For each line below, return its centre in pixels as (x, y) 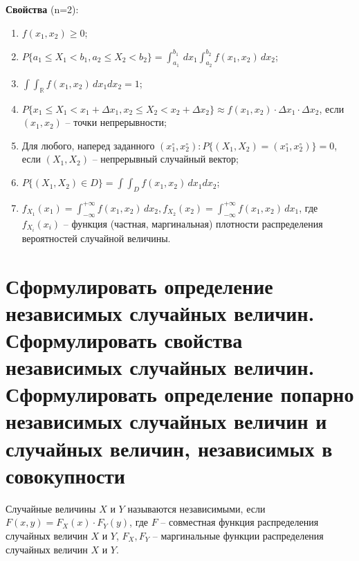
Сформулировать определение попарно (180, 394)
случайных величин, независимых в (169, 448)
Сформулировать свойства (124, 339)
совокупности (65, 475)
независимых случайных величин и (166, 421)
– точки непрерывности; (116, 122)
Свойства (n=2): (42, 9)
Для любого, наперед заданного (88, 145)
